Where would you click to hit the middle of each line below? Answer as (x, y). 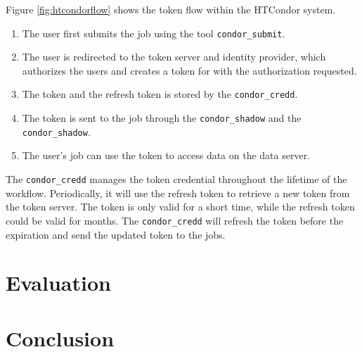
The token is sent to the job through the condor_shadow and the (162, 118)
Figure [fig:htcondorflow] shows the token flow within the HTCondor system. (171, 9)
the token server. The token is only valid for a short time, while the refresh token (180, 207)
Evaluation (58, 283)
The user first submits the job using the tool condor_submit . (154, 33)
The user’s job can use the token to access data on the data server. (166, 155)
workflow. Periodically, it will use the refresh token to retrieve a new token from (178, 193)
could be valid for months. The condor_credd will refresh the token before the (175, 220)
